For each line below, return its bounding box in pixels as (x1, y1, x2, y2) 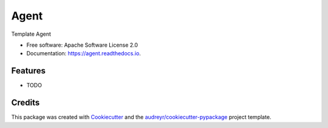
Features (11, 66, 46, 76)
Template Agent (11, 30, 51, 38)
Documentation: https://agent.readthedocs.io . (26, 50, 141, 57)
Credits (11, 98, 40, 108)
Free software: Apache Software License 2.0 (26, 41, 138, 49)
